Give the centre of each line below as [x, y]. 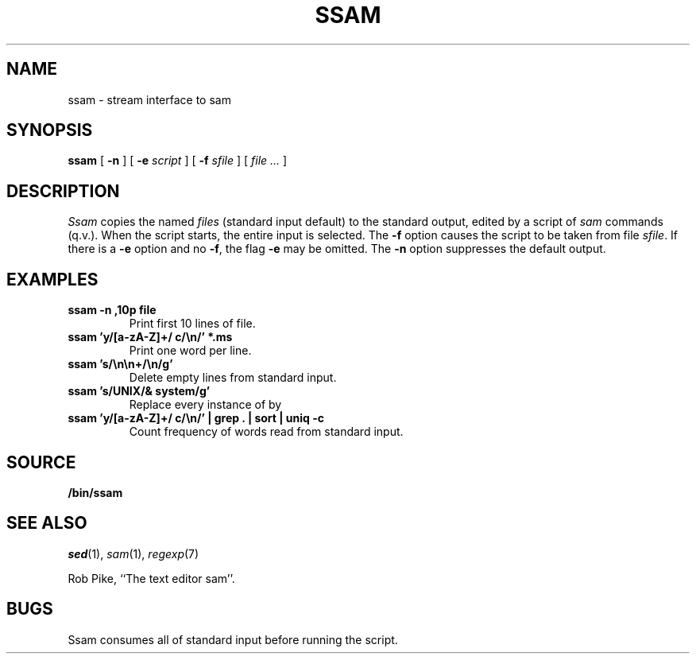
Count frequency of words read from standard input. [266, 432]
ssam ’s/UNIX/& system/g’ [139, 391]
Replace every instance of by [205, 405]
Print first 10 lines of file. [192, 324]
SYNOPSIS [50, 130]
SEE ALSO [47, 523]
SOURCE [41, 462]
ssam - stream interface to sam [149, 99]
